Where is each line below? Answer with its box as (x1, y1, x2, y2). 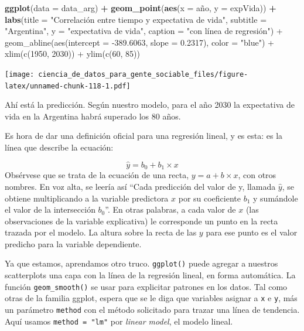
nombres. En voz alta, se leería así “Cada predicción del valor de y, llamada (5, 180, 276, 192)
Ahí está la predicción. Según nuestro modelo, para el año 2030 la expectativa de (5, 98, 295, 111)
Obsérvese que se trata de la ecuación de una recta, (5, 169, 189, 181)
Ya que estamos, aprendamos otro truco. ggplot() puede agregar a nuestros (5, 257, 278, 269)
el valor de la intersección (5, 203, 95, 216)
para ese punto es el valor (206, 226, 298, 238)
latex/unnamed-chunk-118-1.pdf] (5, 81, 131, 90)
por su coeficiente (178, 192, 241, 204)
